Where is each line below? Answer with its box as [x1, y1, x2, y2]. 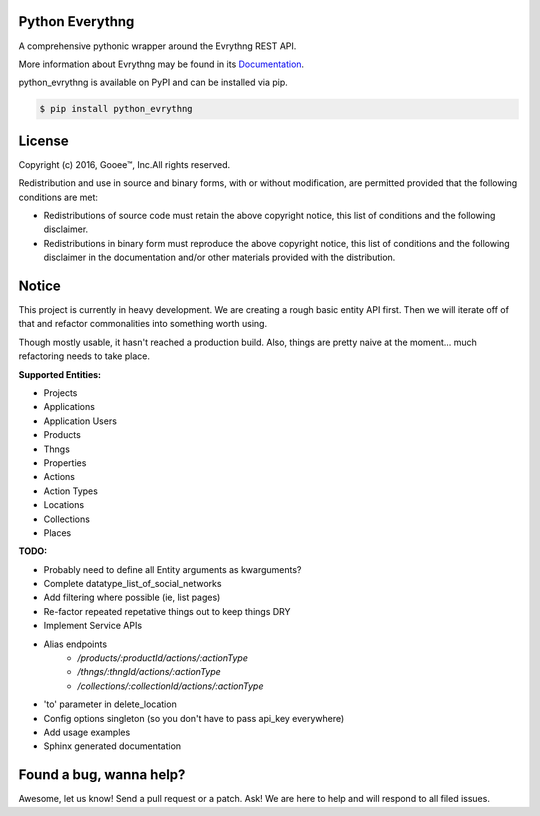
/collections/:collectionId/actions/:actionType [77, 680, 264, 692]
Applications [43, 401, 95, 413]
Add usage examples [43, 726, 131, 738]
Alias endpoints [43, 638, 108, 650]
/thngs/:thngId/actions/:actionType [77, 666, 222, 678]
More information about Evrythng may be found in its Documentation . [18, 58, 305, 70]
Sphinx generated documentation [43, 740, 182, 752]
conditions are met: [18, 191, 99, 203]
